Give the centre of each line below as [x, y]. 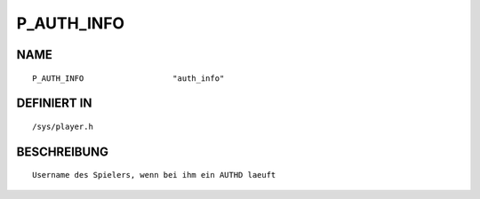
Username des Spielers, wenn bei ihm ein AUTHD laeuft [154, 175]
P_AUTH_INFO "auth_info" [128, 78]
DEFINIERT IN [54, 103]
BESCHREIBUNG [63, 151]
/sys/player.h [63, 126]
